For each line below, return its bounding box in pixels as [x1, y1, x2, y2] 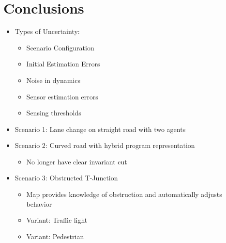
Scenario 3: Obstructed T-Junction [15, 173, 118, 183]
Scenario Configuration [26, 42, 94, 52]
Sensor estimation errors [26, 91, 98, 101]
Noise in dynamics [26, 75, 80, 85]
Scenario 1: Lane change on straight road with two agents [15, 124, 186, 134]
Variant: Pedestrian [26, 231, 84, 241]
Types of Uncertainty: [15, 26, 80, 36]
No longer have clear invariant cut [26, 156, 127, 166]
